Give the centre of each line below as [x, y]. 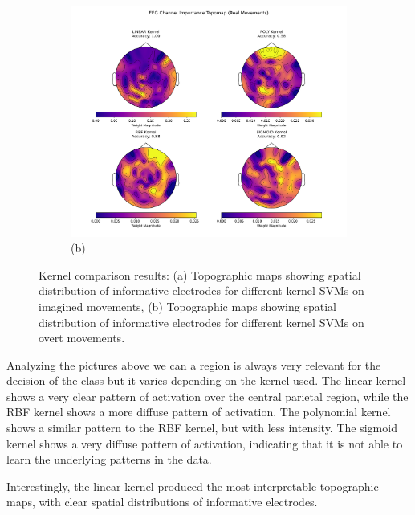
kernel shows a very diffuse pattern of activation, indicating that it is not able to [205, 443]
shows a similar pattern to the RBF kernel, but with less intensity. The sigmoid [202, 428]
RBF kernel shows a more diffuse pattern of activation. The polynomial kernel [199, 412]
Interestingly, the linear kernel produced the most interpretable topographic [193, 486]
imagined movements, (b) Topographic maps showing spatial [187, 306]
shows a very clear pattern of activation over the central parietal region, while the [207, 396]
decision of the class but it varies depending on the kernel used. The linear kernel [206, 380]
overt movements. [82, 338]
